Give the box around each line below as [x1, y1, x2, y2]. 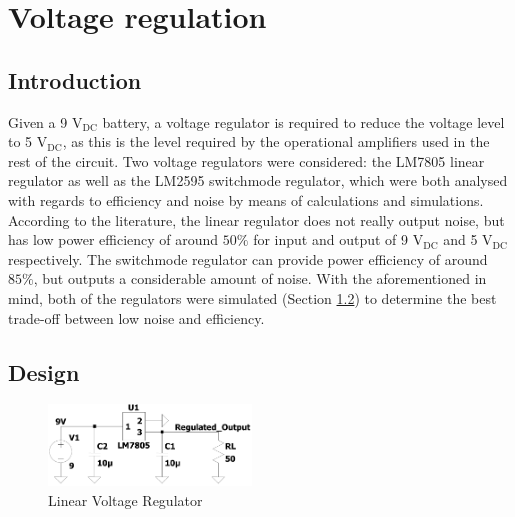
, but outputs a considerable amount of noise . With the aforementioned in [33, 268, 487, 289]
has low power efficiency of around [8, 229, 219, 250]
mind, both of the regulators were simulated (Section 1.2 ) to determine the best [8, 287, 497, 308]
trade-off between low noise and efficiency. [8, 307, 265, 328]
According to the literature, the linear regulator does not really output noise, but [8, 209, 505, 230]
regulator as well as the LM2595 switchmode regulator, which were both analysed [8, 170, 508, 191]
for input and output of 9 [253, 229, 409, 250]
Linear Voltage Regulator [48, 489, 203, 510]
